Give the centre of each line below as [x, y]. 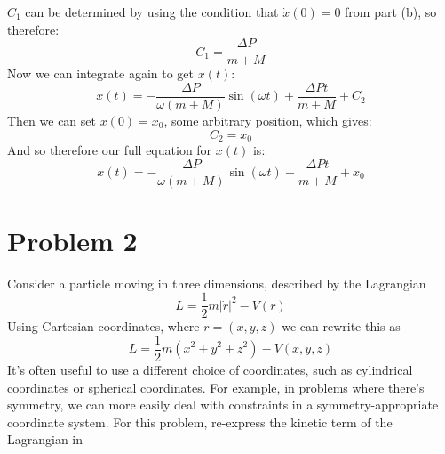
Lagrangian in [45, 439]
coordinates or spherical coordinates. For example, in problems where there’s [216, 387]
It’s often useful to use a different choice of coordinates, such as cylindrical [210, 370]
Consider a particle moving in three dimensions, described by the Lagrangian [217, 283]
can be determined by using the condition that [152, 12]
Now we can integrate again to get [100, 73]
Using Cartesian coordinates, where [103, 326]
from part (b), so [391, 12]
